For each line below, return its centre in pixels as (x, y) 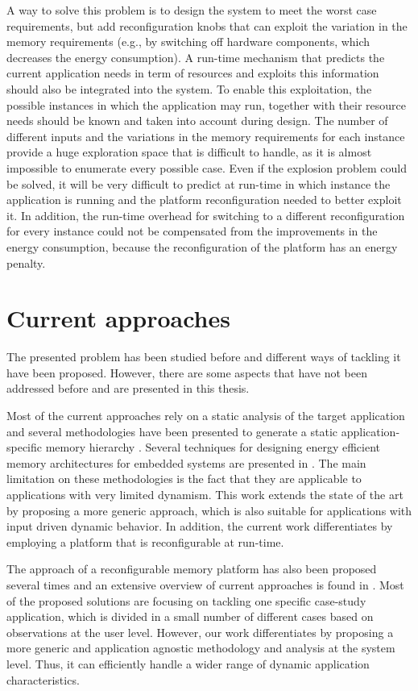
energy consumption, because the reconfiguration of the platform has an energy (202, 246)
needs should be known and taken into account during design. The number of (197, 121)
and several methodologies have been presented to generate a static (172, 431)
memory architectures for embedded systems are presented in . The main (186, 462)
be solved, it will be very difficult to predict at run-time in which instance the (199, 183)
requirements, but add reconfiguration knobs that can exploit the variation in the (207, 25)
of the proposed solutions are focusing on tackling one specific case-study (186, 600)
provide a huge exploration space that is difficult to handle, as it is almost (189, 152)
